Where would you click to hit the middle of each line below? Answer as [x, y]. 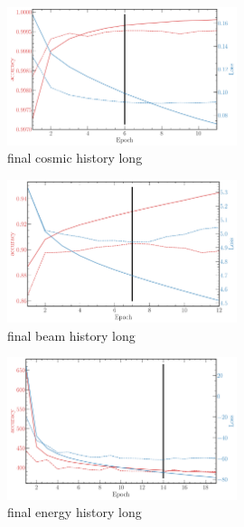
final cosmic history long [75, 158]
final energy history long [75, 512]
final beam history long [71, 335]
